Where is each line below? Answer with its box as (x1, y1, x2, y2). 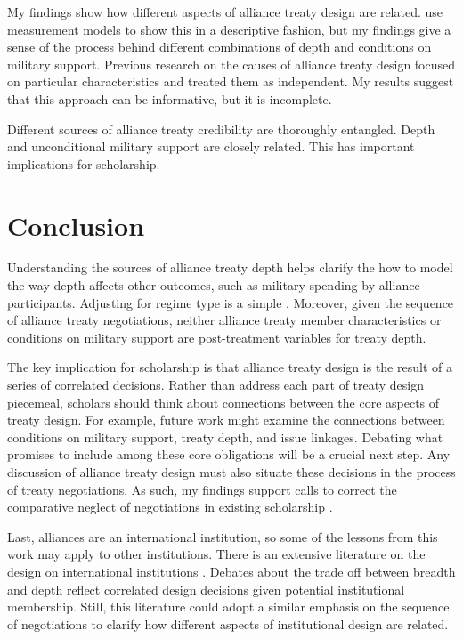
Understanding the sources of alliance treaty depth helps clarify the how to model (7, 258, 453, 277)
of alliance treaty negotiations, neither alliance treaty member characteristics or (7, 311, 442, 329)
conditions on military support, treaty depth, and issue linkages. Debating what (7, 427, 443, 446)
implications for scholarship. (7, 154, 160, 173)
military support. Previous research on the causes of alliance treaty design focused (7, 54, 456, 73)
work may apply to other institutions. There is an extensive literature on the (7, 545, 426, 563)
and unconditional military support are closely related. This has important (7, 137, 415, 156)
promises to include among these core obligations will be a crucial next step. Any (7, 445, 451, 464)
